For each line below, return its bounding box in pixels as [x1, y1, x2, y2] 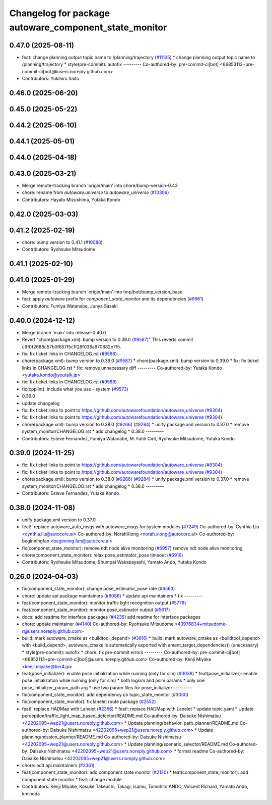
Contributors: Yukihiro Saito [22, 76, 80, 82]
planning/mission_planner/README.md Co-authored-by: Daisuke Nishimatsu [22, 734, 181, 740]
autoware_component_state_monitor [9, 22, 167, 33]
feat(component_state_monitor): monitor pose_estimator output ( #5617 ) [22, 607, 170, 613]
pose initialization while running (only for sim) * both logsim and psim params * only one [22, 677, 205, 684]
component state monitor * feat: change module [22, 776, 122, 782]
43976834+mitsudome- [177, 621, 228, 627]
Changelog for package [9, 8, 110, 19]
